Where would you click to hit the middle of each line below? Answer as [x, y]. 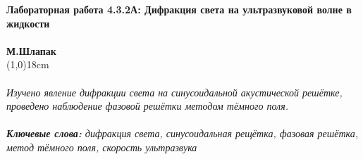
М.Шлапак [31, 50]
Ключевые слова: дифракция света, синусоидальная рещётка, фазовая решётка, [183, 133]
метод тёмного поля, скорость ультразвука [102, 147]
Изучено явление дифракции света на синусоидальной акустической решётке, [174, 92]
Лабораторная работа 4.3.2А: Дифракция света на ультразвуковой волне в [179, 9]
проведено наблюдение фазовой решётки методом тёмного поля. [148, 106]
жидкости [28, 23]
